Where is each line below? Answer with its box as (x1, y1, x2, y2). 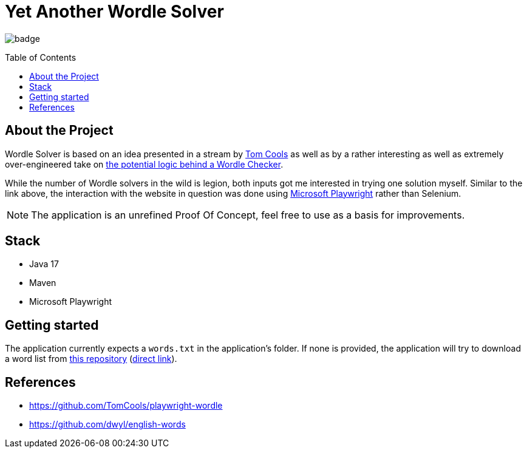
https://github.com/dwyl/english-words (29, 419, 186, 430)
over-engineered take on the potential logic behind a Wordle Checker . (5, 158, 284, 169)
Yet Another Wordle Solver (5, 1, 224, 22)
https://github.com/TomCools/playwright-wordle (29, 400, 223, 411)
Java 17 (29, 259, 59, 270)
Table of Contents (5, 52, 76, 63)
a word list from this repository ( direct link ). (5, 353, 177, 364)
